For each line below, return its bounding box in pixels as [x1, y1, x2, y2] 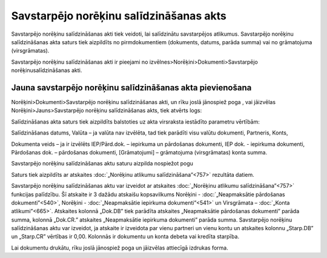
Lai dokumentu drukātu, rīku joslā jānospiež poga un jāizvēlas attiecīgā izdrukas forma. [11, 244, 228, 251]
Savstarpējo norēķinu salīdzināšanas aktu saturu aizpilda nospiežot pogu [11, 160, 194, 167]
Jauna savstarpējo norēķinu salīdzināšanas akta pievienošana [11, 82, 252, 93]
